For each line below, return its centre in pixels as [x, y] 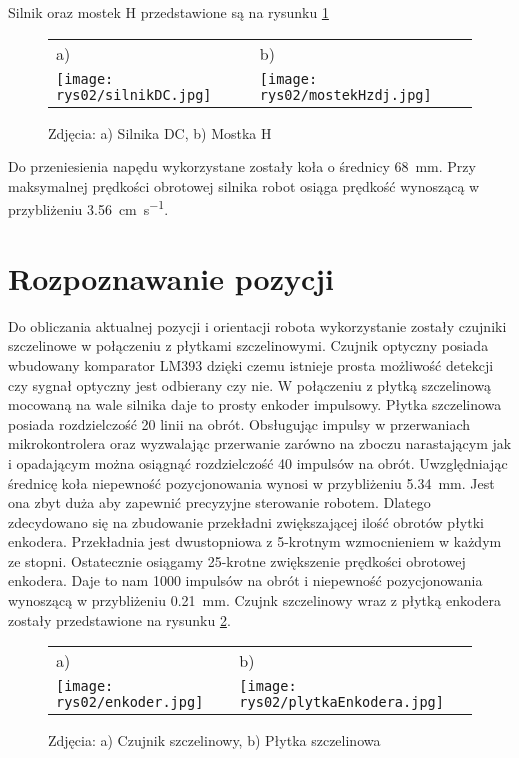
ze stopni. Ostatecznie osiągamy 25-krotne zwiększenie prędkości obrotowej [237, 560]
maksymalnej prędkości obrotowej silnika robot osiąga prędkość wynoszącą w [244, 185]
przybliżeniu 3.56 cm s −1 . [88, 208]
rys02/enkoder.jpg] [130, 702]
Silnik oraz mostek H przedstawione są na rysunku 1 [168, 12]
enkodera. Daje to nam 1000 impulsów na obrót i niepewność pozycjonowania [245, 580]
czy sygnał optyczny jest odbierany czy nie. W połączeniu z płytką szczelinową [249, 384]
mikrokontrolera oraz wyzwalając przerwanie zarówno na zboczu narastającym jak [260, 443]
